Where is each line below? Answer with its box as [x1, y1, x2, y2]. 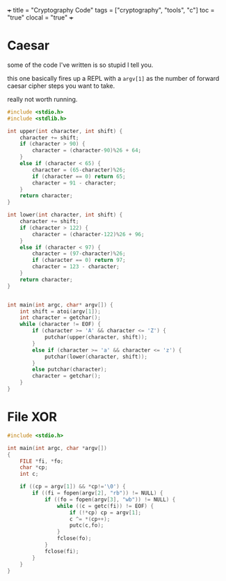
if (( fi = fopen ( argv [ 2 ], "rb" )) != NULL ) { [32, 490, 163, 497]
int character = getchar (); [19, 314, 101, 321]
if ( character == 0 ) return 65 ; [32, 173, 127, 180]
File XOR [7, 409, 58, 425]
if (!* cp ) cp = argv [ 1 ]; [69, 509, 141, 516]
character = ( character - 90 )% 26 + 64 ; [32, 147, 141, 154]
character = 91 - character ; [32, 179, 117, 187]
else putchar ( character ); [32, 366, 108, 373]
